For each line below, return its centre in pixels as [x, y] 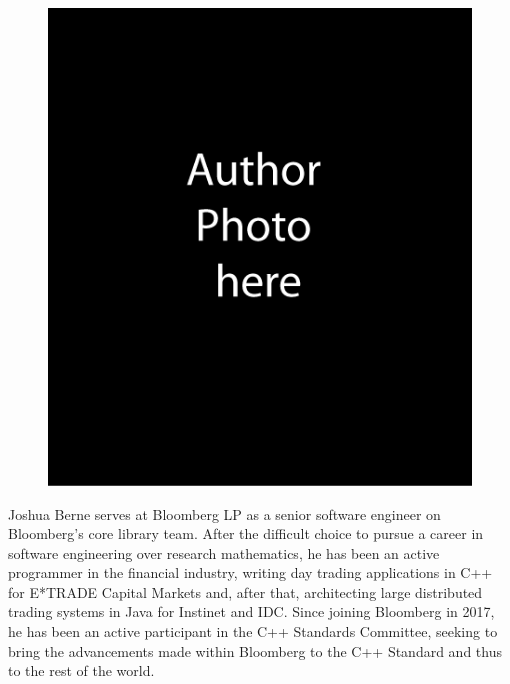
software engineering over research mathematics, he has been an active [224, 552]
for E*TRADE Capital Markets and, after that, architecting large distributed [245, 591]
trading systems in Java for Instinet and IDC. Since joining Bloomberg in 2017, [251, 611]
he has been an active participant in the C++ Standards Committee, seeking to [253, 631]
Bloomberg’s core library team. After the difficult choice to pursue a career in [246, 533]
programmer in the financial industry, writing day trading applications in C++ [250, 572]
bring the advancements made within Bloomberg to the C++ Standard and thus [255, 650]
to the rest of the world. [81, 670]
